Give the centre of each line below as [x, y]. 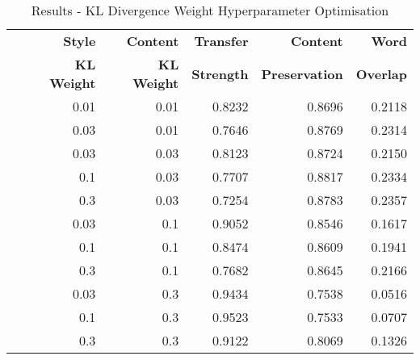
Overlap [381, 73]
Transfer [221, 41]
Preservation [302, 73]
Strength [220, 73]
